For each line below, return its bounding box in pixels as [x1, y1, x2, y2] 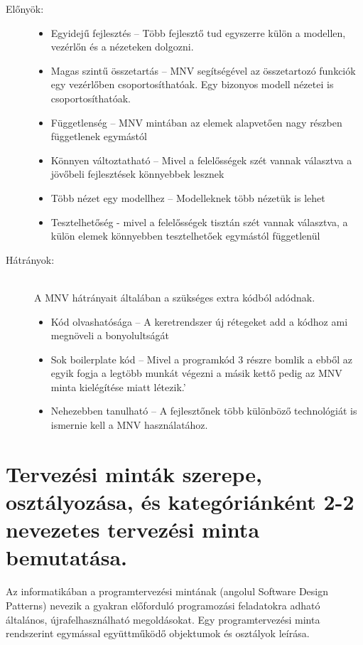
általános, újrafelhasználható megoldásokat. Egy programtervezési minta [6, 612, 320, 627]
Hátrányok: [6, 252, 55, 267]
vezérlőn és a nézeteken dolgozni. [50, 39, 194, 54]
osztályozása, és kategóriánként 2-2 [6, 487, 354, 516]
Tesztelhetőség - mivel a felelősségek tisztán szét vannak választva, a [50, 214, 348, 229]
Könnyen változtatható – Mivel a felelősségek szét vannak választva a [50, 152, 352, 167]
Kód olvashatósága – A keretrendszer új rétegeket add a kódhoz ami [50, 314, 348, 329]
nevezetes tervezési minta [6, 515, 260, 544]
